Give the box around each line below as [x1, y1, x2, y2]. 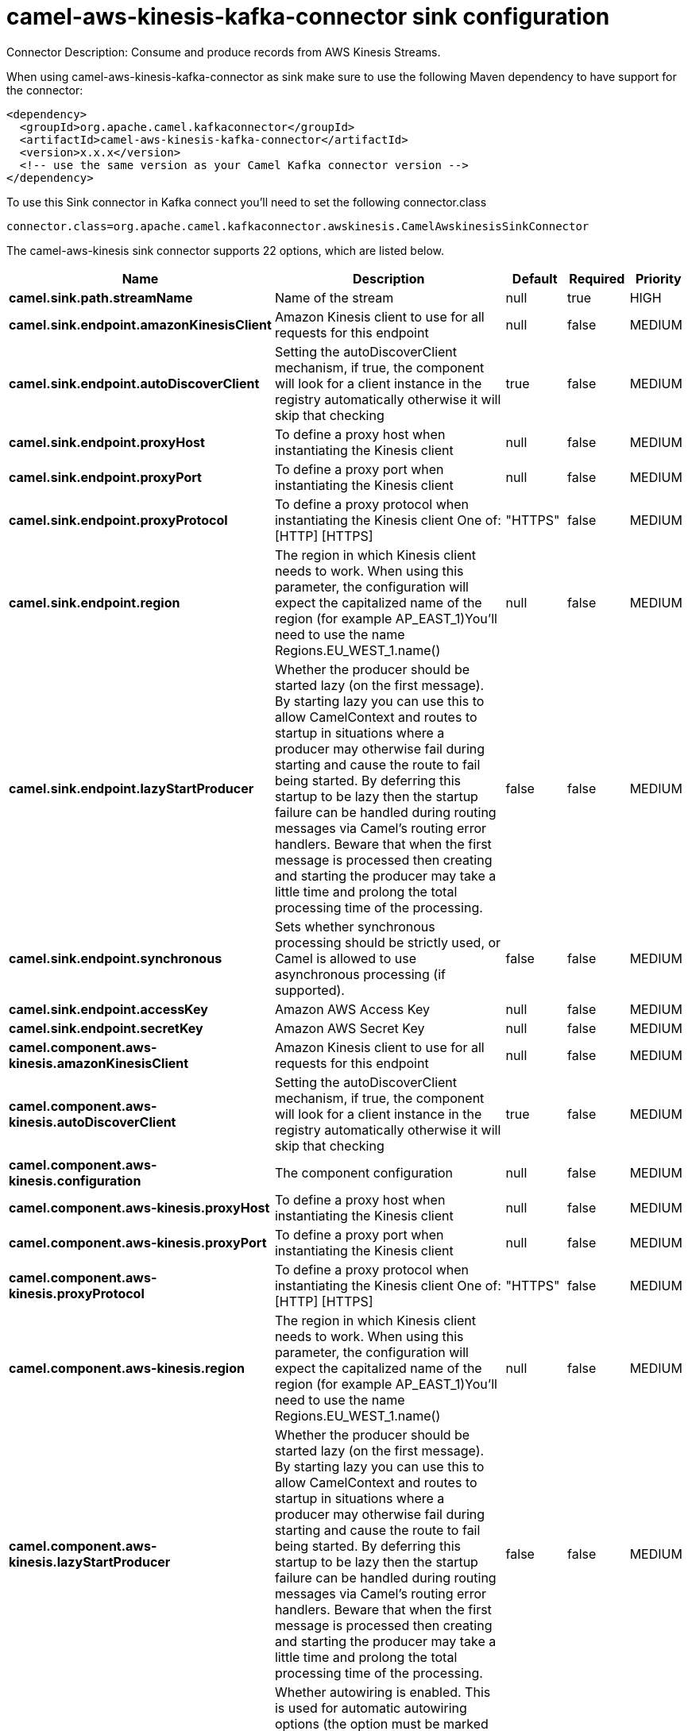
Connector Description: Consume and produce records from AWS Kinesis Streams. [6, 44, 441, 59]
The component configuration [274, 1164, 454, 1181]
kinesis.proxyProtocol [9, 1285, 145, 1301]
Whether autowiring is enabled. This [274, 1683, 491, 1700]
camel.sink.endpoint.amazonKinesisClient [9, 316, 272, 333]
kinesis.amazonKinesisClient [9, 1054, 189, 1071]
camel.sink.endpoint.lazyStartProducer [9, 780, 254, 796]
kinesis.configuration [9, 1172, 141, 1189]
